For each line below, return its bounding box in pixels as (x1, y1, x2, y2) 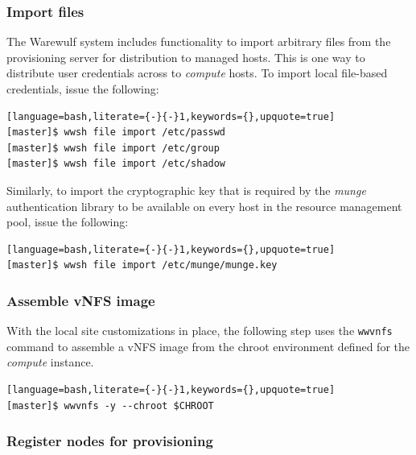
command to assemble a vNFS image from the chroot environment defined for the (6, 337, 410, 354)
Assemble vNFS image (6, 290, 155, 310)
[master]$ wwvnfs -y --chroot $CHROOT (6, 399, 214, 412)
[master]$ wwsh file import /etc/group (6, 142, 220, 154)
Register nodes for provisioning (6, 431, 213, 451)
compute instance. (6, 354, 94, 370)
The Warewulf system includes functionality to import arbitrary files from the (6, 33, 391, 50)
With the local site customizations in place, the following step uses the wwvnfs (6, 322, 393, 339)
